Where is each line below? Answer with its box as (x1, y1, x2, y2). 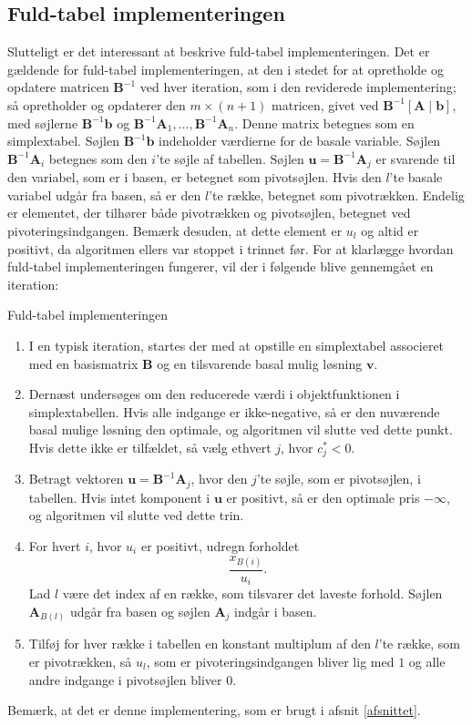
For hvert (28, 537, 81, 556)
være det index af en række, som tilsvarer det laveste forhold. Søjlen (62, 584, 443, 603)
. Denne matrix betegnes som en (234, 113, 415, 132)
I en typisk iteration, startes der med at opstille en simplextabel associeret (28, 335, 445, 354)
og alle (408, 652, 446, 670)
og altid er (361, 221, 419, 240)
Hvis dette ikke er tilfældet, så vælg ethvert (28, 437, 272, 456)
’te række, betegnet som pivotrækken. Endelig (209, 185, 465, 204)
